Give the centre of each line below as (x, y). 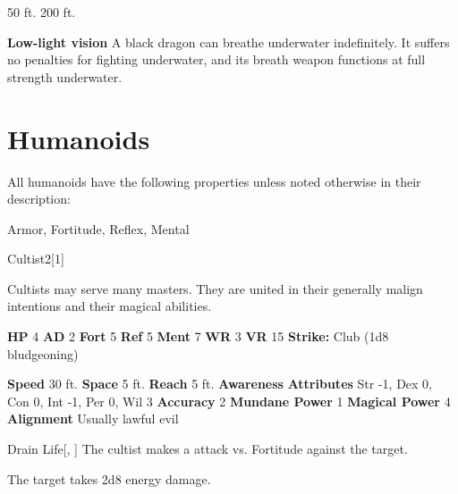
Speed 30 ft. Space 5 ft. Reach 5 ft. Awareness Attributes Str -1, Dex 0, (220, 384)
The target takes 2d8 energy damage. (109, 478)
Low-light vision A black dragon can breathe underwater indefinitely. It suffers (229, 42)
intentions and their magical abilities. (110, 306)
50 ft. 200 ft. (42, 12)
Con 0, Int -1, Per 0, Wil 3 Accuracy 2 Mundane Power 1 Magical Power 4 (229, 401)
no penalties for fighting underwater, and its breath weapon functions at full (216, 59)
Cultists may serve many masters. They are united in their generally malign (215, 288)
